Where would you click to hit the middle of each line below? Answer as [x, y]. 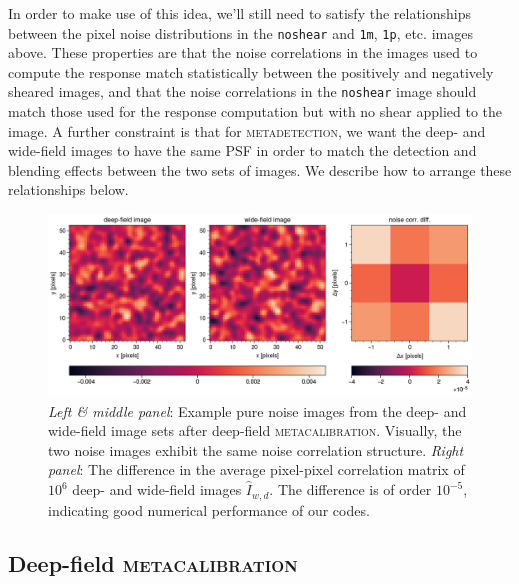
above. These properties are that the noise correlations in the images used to [243, 52]
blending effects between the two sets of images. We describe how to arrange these [260, 169]
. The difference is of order [350, 489]
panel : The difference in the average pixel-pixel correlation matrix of [256, 469]
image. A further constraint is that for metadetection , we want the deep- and [247, 130]
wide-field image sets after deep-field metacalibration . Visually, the [255, 430]
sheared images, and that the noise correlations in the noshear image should [242, 91]
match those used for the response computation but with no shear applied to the [255, 111]
